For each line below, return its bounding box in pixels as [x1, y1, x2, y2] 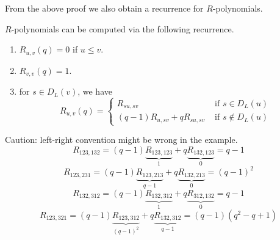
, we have [77, 85, 112, 98]
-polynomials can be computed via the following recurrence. [11, 22, 234, 35]
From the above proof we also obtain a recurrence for [5, 2, 204, 14]
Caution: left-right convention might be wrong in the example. [5, 133, 238, 146]
